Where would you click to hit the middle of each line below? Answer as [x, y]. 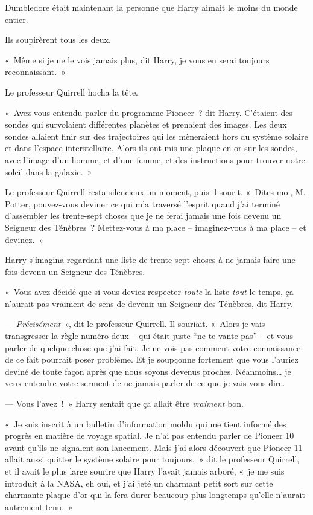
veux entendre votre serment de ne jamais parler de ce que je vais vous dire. [145, 383]
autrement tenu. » [39, 506]
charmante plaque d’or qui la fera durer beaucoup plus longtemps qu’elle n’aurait [155, 495]
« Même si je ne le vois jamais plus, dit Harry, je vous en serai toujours [137, 60]
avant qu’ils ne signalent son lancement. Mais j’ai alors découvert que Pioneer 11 [154, 447]
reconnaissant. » [35, 72]
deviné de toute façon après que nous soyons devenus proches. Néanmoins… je [148, 371]
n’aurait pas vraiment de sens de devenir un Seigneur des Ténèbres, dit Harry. [149, 303]
